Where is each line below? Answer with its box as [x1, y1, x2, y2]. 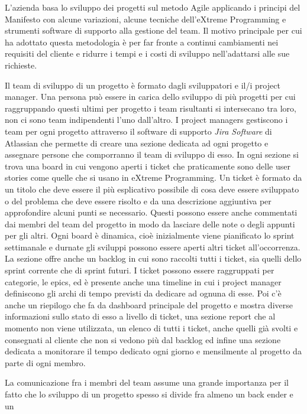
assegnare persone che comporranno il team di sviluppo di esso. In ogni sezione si [5, 148, 299, 161]
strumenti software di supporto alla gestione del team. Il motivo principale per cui [5, 24, 302, 37]
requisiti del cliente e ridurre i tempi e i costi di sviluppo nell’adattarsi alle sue [5, 47, 290, 60]
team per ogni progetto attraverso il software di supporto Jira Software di [5, 125, 272, 137]
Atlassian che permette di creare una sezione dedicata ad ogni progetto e [5, 136, 269, 149]
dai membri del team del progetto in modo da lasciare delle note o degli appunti [5, 217, 295, 230]
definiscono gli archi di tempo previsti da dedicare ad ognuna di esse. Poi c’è [5, 287, 282, 299]
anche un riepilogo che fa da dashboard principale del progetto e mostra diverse [5, 298, 293, 311]
